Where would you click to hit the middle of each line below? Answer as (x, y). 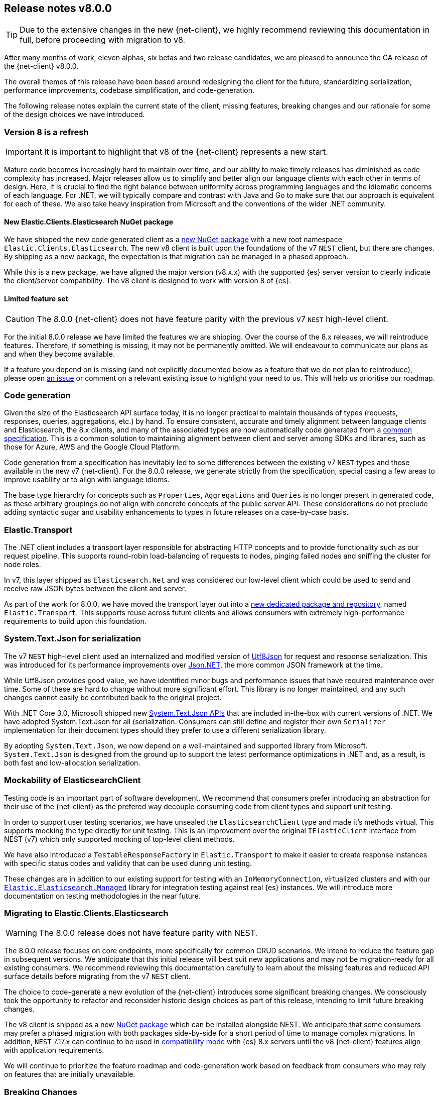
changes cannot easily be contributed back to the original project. (113, 697)
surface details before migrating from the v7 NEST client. (97, 976)
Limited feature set (36, 299)
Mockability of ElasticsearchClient (72, 780)
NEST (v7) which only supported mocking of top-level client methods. (119, 839)
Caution (20, 319)
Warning (21, 933)
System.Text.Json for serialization (72, 639)
